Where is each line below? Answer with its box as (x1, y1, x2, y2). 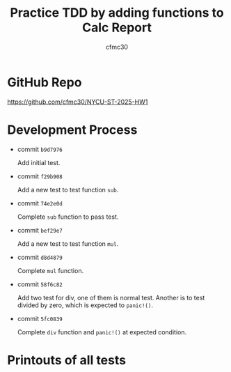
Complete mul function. (17, 266, 84, 274)
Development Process (7, 122, 138, 137)
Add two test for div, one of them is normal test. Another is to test (17, 293, 205, 302)
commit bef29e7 (17, 226, 63, 234)
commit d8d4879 (17, 253, 63, 261)
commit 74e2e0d (17, 199, 63, 207)
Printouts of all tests (7, 352, 127, 368)
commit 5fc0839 (17, 314, 63, 323)
